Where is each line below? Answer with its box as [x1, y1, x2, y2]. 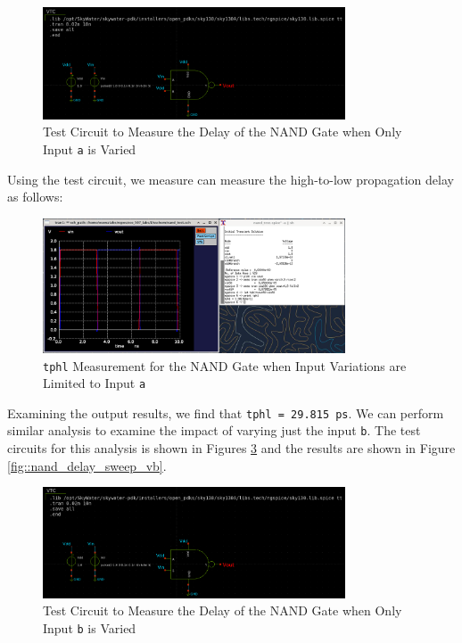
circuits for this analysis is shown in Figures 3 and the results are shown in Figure [7, 439, 456, 458]
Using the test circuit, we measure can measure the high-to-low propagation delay [7, 169, 454, 188]
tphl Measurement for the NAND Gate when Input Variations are [43, 356, 407, 375]
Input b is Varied [43, 618, 136, 637]
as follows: [7, 187, 63, 206]
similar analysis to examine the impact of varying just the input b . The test [7, 421, 421, 440]
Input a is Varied [43, 140, 136, 159]
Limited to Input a [43, 374, 146, 392]
